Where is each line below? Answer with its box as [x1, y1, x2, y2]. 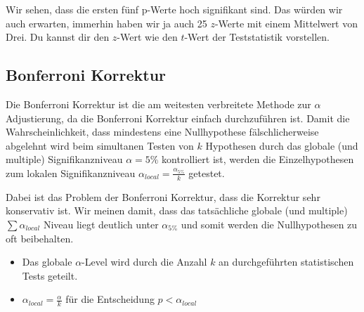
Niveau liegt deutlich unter [43, 216, 159, 231]
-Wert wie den [117, 30, 178, 44]
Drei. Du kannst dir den [6, 30, 110, 44]
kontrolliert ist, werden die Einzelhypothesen [162, 152, 354, 167]
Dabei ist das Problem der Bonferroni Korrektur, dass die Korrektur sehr [6, 189, 320, 204]
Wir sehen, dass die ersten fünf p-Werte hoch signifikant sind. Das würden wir [6, 2, 343, 16]
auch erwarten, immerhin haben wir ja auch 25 [6, 15, 207, 30]
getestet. [188, 165, 225, 180]
